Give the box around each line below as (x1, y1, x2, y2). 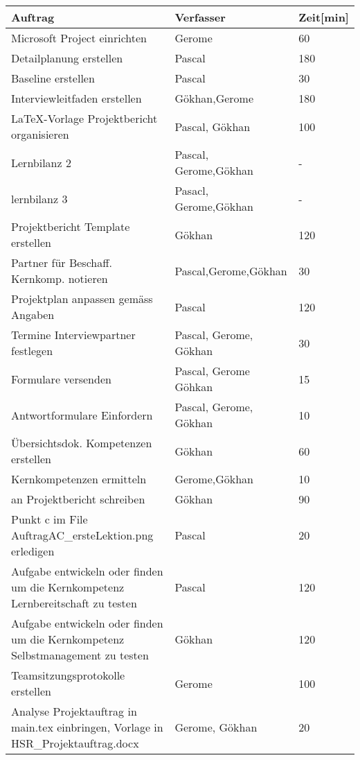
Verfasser (174, 9, 226, 25)
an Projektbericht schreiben (11, 491, 145, 507)
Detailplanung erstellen (11, 50, 123, 66)
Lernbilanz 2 (11, 154, 71, 171)
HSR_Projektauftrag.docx (11, 735, 139, 751)
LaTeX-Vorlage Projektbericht (11, 110, 158, 126)
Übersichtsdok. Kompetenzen (11, 435, 152, 451)
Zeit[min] (298, 9, 349, 25)
